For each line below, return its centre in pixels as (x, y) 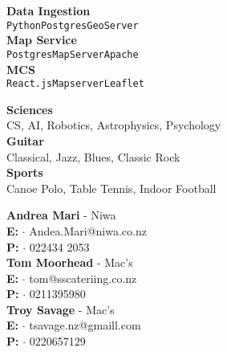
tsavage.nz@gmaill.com (85, 325)
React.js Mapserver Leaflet (75, 84)
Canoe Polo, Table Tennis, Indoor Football (111, 188)
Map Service (42, 40)
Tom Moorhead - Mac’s (70, 262)
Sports (25, 172)
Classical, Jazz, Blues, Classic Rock (93, 156)
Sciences (30, 109)
